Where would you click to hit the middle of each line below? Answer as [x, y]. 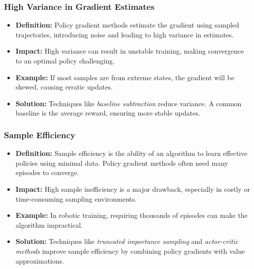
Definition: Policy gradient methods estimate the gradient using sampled [127, 25]
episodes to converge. [47, 172]
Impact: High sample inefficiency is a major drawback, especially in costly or [133, 189]
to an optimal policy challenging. [65, 60]
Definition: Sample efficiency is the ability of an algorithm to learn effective [131, 153]
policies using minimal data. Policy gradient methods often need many [122, 163]
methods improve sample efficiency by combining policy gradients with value [130, 251]
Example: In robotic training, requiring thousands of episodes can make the [131, 215]
